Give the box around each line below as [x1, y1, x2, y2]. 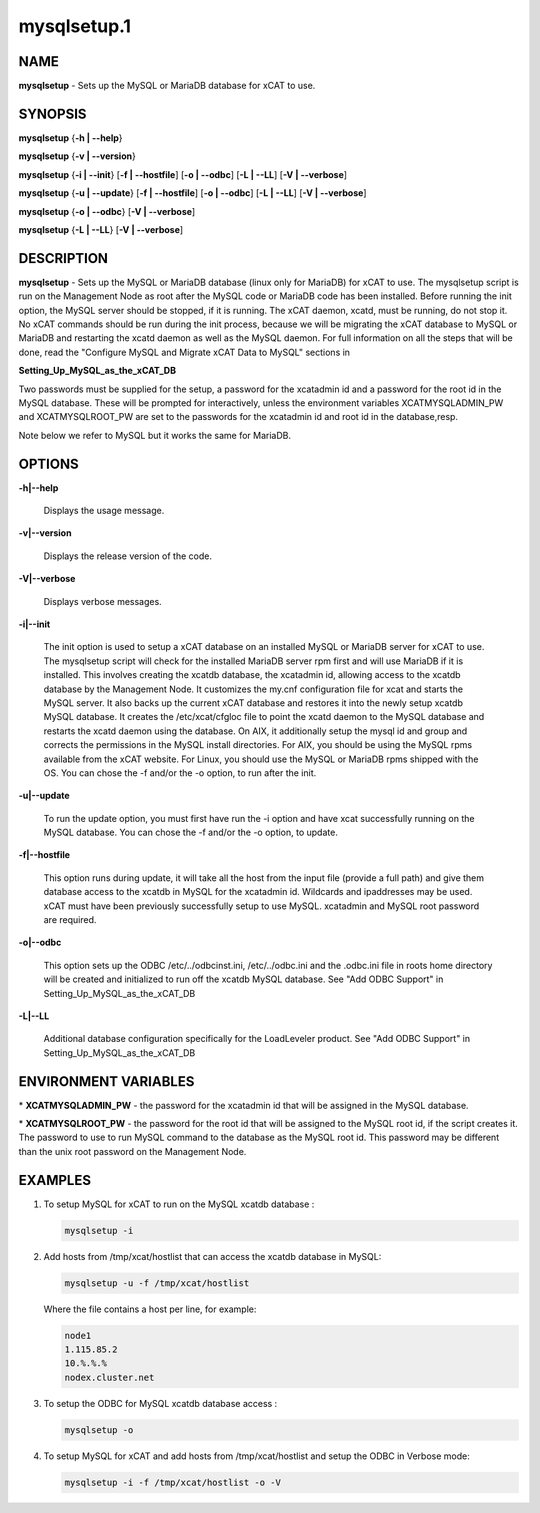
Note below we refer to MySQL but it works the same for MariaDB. [18, 429, 292, 441]
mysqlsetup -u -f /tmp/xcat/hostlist [64, 1277, 250, 1289]
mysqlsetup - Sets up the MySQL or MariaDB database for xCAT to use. [18, 80, 316, 92]
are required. [43, 914, 97, 926]
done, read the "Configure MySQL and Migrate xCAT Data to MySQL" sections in [18, 346, 350, 358]
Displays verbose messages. [43, 595, 162, 607]
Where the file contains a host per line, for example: [43, 1303, 257, 1315]
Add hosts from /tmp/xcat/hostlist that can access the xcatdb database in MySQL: [43, 1250, 382, 1262]
